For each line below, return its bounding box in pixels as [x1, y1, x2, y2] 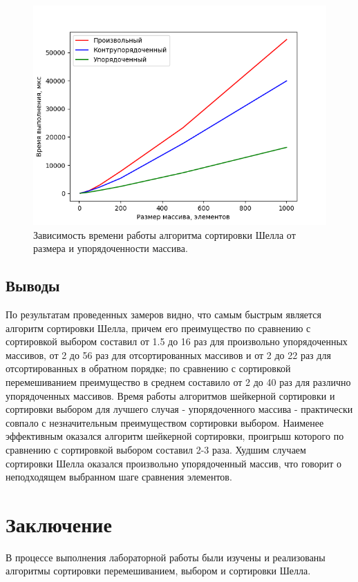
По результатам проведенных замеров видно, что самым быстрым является [6, 307, 322, 321]
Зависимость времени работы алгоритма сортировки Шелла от [33, 227, 296, 242]
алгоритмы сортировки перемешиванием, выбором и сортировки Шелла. [6, 563, 311, 578]
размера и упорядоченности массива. [33, 241, 188, 255]
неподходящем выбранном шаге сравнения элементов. [6, 469, 232, 484]
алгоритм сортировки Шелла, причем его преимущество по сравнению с [6, 320, 311, 335]
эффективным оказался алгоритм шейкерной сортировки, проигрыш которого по [6, 429, 344, 443]
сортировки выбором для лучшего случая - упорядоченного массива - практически [6, 402, 353, 416]
